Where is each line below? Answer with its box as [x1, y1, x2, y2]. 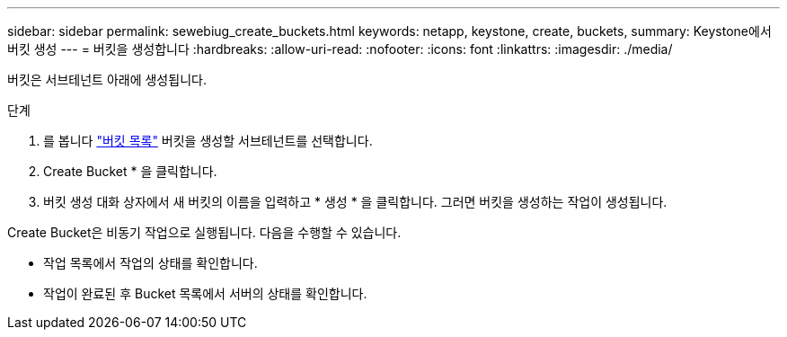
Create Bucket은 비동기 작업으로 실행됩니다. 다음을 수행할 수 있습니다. [7, 225, 402, 240]
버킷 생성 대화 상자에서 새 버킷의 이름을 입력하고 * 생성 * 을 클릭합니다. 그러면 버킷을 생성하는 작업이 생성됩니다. [43, 194, 668, 209]
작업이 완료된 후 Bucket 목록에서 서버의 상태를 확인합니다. [43, 286, 367, 301]
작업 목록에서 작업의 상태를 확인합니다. [43, 255, 258, 270]
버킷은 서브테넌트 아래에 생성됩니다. [7, 72, 207, 87]
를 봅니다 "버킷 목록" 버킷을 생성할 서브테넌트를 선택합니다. [43, 133, 373, 148]
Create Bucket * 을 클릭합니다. [43, 164, 217, 179]
